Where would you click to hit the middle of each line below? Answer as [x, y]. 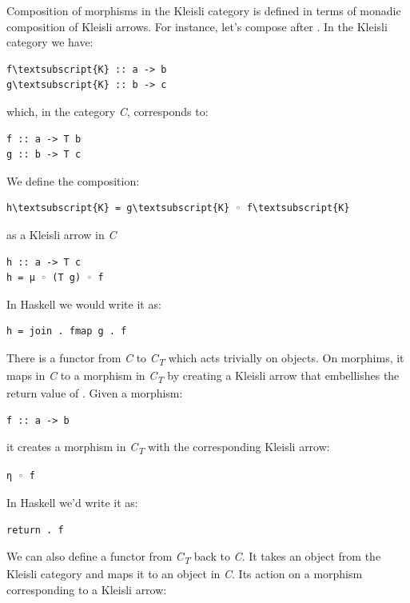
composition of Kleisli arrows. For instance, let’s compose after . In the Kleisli [197, 26]
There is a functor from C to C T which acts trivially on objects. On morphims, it [205, 358]
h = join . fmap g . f [67, 331]
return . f [35, 530]
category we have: [50, 42]
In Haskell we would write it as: [84, 303]
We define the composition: [73, 180]
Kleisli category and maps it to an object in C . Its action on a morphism [185, 574]
